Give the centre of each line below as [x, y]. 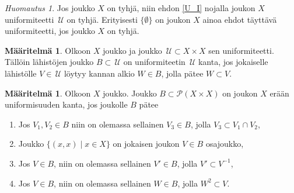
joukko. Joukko [130, 93]
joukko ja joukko [132, 50]
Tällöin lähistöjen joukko [49, 62]
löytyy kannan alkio [99, 73]
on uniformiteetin [154, 62]
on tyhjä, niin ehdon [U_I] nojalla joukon [181, 8]
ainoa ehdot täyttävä [240, 19]
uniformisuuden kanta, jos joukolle [66, 104]
